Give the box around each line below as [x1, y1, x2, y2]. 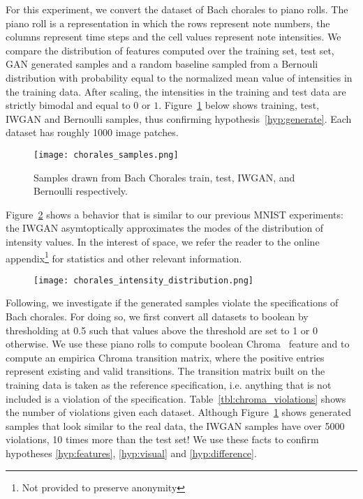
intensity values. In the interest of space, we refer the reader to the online [6, 234, 320, 248]
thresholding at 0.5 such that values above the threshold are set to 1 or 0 [6, 322, 318, 337]
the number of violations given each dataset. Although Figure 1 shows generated [6, 405, 351, 419]
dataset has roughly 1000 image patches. [6, 125, 179, 140]
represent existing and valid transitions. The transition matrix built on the [6, 364, 325, 378]
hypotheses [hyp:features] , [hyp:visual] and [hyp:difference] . [6, 446, 257, 460]
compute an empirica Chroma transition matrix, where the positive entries [6, 350, 325, 364]
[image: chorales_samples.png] [34, 149, 179, 160]
